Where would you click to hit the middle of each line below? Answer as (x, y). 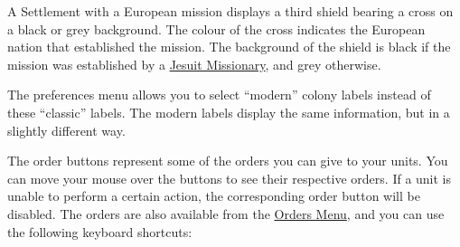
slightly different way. (66, 130)
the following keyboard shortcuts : (100, 231)
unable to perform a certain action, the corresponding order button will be (214, 196)
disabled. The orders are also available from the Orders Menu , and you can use (226, 213)
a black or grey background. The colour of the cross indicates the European (216, 28)
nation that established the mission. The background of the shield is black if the (229, 47)
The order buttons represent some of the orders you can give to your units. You (228, 161)
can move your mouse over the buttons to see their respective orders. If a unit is (230, 178)
